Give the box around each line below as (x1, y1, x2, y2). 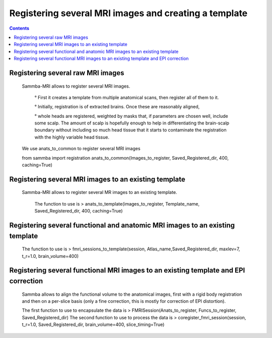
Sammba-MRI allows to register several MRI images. (22, 83, 130, 89)
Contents (9, 25, 30, 31)
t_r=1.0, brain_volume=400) (22, 253, 79, 259)
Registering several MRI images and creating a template (9, 8, 248, 19)
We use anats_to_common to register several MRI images (22, 146, 141, 152)
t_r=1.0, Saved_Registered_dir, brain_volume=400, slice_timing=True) (22, 321, 165, 327)
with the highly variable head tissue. (34, 134, 109, 140)
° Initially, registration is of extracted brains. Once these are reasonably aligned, (34, 104, 200, 110)
